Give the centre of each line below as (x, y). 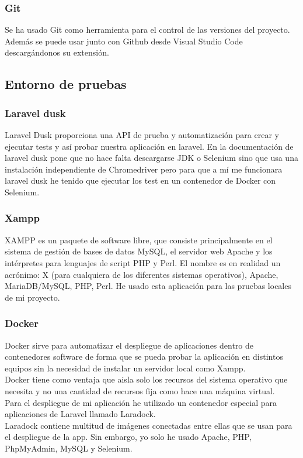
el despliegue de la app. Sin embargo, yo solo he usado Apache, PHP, (128, 437)
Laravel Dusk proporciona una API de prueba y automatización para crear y (142, 135)
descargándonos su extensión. (57, 52)
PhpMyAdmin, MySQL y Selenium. (69, 448)
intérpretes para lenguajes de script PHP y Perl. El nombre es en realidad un (143, 262)
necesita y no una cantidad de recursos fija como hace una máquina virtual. (140, 390)
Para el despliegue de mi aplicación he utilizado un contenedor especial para (141, 402)
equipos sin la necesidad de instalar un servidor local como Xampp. (125, 368)
